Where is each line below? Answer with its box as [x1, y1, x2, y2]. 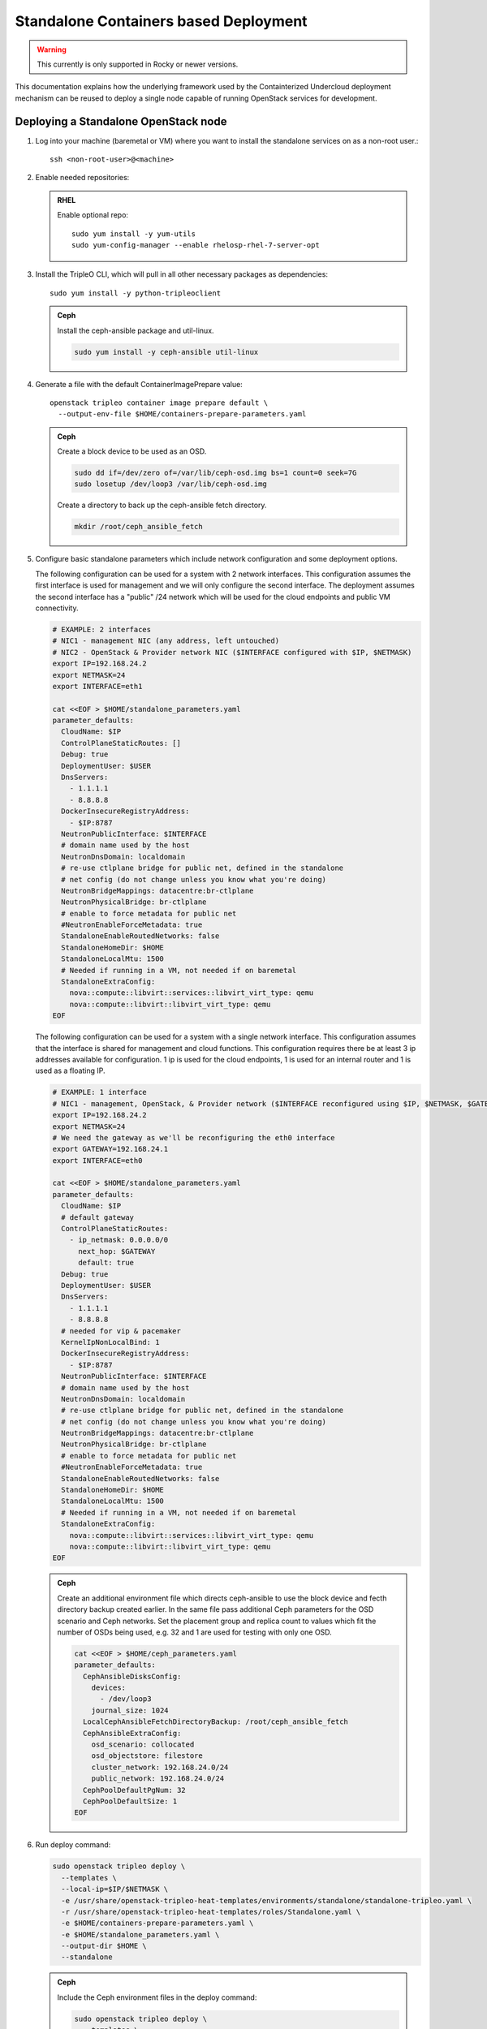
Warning [37, 45, 67, 54]
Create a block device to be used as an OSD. [57, 446, 207, 456]
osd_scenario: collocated [91, 1740, 195, 1749]
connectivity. [35, 603, 79, 613]
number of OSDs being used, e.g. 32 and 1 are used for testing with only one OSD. [57, 1627, 332, 1637]
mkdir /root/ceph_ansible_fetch [74, 522, 203, 532]
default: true [78, 1258, 134, 1268]
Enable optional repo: [57, 210, 129, 220]
